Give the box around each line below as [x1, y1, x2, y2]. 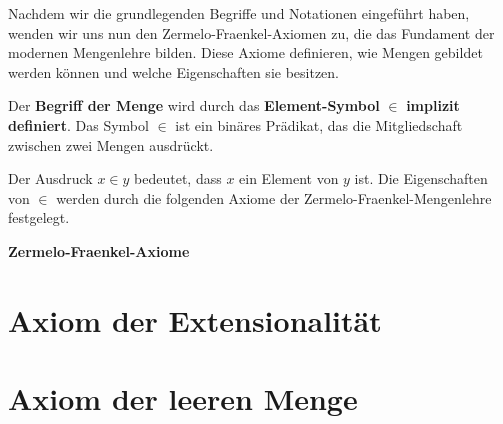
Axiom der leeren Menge [8, 378, 358, 419]
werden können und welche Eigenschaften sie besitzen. [8, 61, 340, 82]
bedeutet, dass [134, 168, 222, 189]
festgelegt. [8, 207, 70, 228]
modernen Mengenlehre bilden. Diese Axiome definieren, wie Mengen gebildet [8, 42, 483, 63]
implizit [406, 95, 460, 116]
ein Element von [239, 168, 339, 189]
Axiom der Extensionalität [8, 299, 382, 340]
